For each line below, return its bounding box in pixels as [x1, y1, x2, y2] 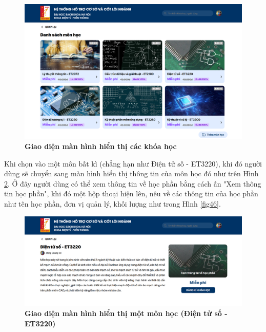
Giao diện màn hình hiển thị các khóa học [25, 141, 177, 152]
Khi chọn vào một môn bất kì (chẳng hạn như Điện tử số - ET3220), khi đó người [4, 158, 262, 169]
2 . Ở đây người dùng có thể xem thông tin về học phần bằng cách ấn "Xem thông [4, 178, 261, 189]
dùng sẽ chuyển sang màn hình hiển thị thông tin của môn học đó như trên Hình [4, 168, 259, 179]
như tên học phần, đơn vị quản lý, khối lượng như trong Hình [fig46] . [4, 198, 221, 209]
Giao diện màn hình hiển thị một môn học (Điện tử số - [25, 308, 228, 318]
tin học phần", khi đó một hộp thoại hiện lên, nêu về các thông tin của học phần [4, 188, 258, 199]
